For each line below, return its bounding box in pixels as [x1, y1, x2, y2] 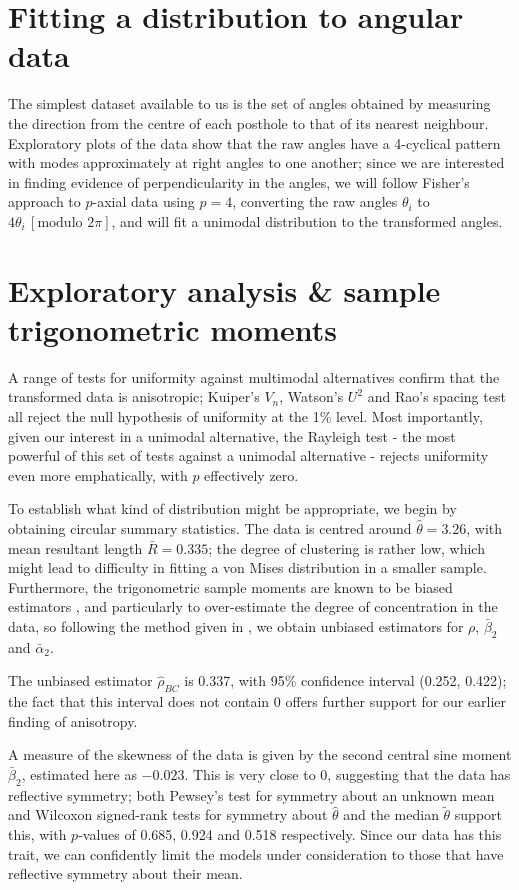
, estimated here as [21, 763, 137, 784]
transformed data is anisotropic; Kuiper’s [8, 386, 260, 407]
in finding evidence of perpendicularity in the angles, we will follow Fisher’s [8, 171, 470, 192]
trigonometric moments [8, 308, 337, 349]
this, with [8, 824, 67, 845]
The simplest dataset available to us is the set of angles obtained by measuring [8, 93, 491, 114]
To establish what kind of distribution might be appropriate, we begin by [8, 498, 457, 519]
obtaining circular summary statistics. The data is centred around [8, 517, 412, 538]
